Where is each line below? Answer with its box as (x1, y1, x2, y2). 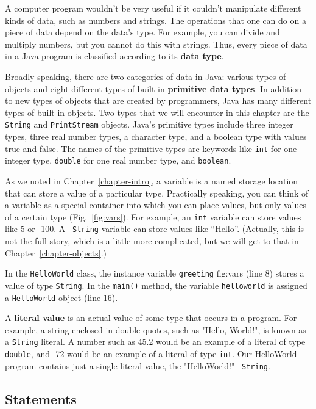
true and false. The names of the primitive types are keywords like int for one (5, 142, 297, 154)
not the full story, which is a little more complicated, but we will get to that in (5, 234, 299, 247)
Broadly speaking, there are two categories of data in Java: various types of (5, 70, 286, 82)
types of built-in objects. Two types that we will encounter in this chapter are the (5, 106, 309, 118)
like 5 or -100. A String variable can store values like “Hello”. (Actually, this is (5, 222, 304, 235)
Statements (5, 389, 77, 408)
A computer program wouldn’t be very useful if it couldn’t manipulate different (5, 2, 301, 14)
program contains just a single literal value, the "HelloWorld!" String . (5, 359, 270, 372)
